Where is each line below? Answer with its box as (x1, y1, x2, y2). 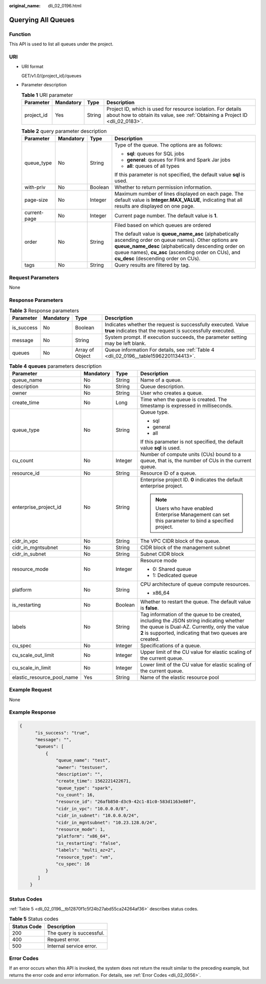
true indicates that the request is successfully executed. (104, 327, 235, 334)
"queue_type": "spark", (56, 785, 113, 791)
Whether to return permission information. (114, 184, 212, 191)
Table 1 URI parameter (21, 91, 73, 98)
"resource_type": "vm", (56, 854, 113, 860)
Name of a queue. (140, 377, 182, 383)
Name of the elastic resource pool (140, 674, 219, 681)
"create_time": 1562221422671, (56, 778, 132, 784)
